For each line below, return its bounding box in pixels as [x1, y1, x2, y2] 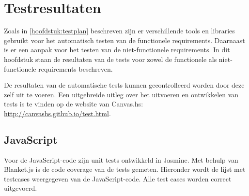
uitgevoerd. [4, 183, 37, 193]
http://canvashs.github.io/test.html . [4, 108, 111, 118]
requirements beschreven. [38, 63, 113, 74]
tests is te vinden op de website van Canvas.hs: [4, 99, 143, 109]
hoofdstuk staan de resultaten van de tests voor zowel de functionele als [4, 54, 217, 64]
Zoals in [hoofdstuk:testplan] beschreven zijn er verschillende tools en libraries [4, 26, 235, 36]
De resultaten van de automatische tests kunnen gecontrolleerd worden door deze [4, 80, 245, 90]
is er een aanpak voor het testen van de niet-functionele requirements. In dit [4, 45, 230, 55]
